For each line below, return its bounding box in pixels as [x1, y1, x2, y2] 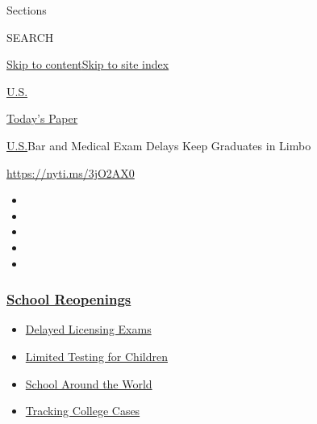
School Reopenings [6, 289, 131, 309]
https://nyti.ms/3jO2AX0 [6, 164, 135, 181]
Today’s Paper [6, 110, 78, 127]
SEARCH [6, 28, 54, 45]
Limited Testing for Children [25, 347, 168, 364]
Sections [6, 2, 47, 18]
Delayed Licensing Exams [25, 321, 152, 338]
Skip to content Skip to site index [6, 56, 169, 73]
